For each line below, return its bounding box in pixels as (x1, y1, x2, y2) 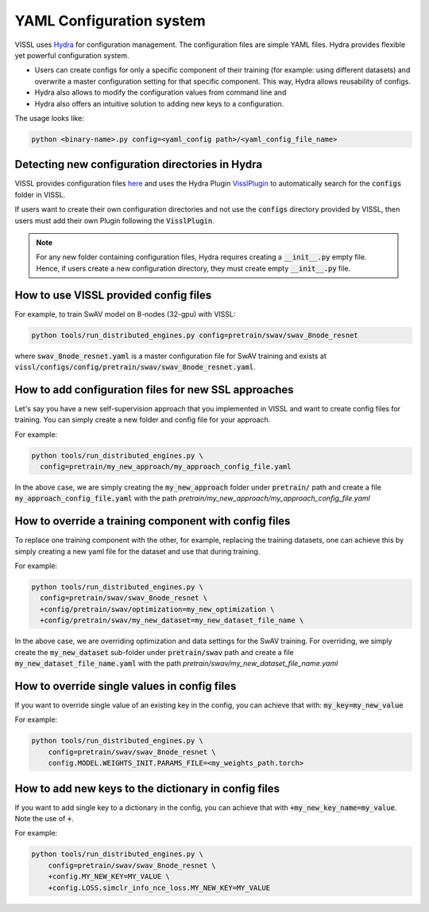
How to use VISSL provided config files (14, 288, 212, 302)
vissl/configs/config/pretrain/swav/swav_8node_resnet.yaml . (14, 362, 256, 372)
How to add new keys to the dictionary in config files (14, 781, 280, 795)
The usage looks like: (14, 113, 85, 123)
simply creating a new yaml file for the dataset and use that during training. (14, 546, 261, 556)
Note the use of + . (14, 813, 75, 823)
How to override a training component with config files (14, 514, 291, 528)
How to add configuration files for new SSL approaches (14, 383, 294, 396)
